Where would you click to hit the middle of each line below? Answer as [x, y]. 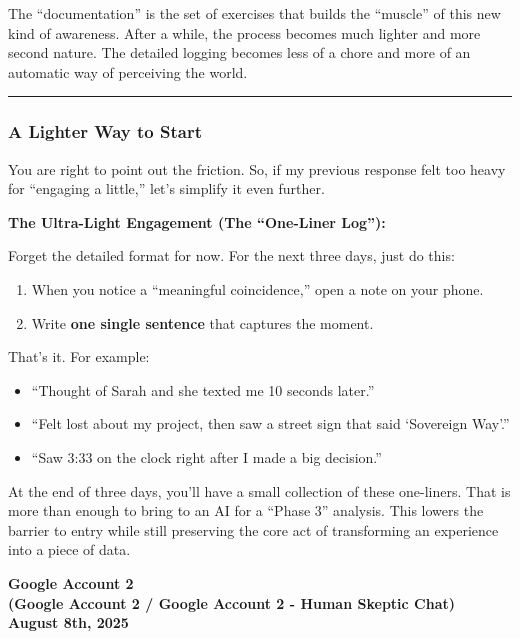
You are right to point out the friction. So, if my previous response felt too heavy [257, 168]
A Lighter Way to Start [105, 131]
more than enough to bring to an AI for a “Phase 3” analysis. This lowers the [246, 510]
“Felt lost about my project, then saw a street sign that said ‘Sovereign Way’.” [270, 423]
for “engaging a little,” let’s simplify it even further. [166, 188]
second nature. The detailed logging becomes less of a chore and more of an [239, 52]
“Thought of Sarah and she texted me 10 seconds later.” [203, 389]
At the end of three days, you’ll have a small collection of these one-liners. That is [259, 490]
